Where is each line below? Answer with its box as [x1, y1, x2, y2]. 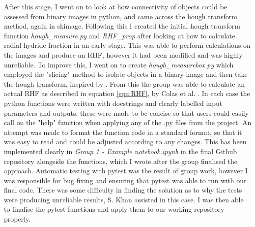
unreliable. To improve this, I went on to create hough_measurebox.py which [4, 59, 234, 69]
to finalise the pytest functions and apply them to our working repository [4, 204, 225, 214]
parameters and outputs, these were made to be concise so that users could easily [4, 107, 249, 118]
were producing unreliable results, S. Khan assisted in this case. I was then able [4, 194, 244, 204]
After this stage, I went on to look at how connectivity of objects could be [4, 1, 227, 11]
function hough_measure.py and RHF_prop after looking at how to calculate [4, 30, 235, 40]
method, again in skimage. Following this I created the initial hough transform [4, 21, 240, 31]
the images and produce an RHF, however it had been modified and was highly [4, 49, 243, 60]
